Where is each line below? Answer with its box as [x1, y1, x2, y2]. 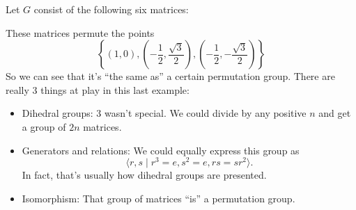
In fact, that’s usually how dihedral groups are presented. [22, 168, 267, 182]
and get [318, 106, 351, 120]
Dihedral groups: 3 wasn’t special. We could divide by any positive [22, 106, 307, 120]
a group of [22, 119, 66, 134]
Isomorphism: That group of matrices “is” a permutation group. [22, 191, 295, 205]
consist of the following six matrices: [33, 2, 189, 16]
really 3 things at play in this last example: [6, 82, 189, 97]
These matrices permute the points [6, 25, 155, 40]
